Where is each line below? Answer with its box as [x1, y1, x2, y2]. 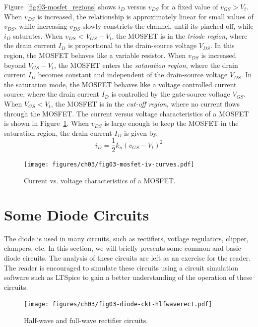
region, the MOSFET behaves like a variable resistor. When [4, 50, 186, 60]
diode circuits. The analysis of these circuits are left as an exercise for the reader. [4, 252, 251, 263]
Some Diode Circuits [4, 204, 149, 224]
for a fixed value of [161, 1, 218, 11]
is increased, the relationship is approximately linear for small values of [37, 11, 254, 21]
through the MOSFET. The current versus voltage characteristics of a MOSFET [4, 108, 249, 118]
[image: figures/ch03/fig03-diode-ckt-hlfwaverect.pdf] [24, 301, 212, 308]
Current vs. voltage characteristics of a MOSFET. [24, 175, 176, 186]
